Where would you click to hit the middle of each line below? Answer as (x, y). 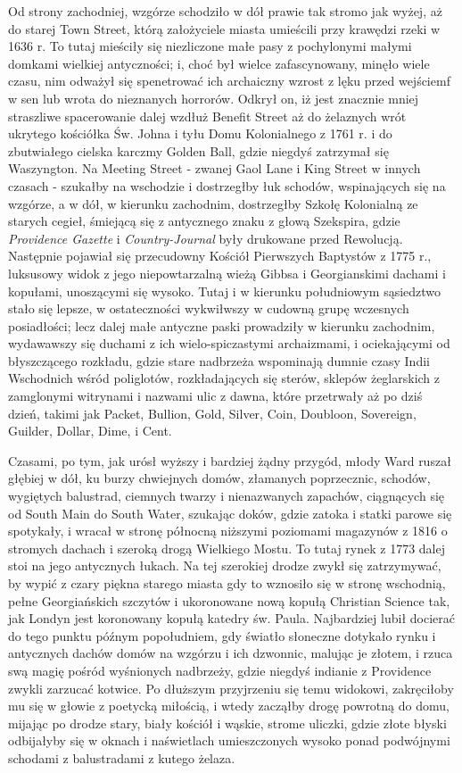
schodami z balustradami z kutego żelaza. (122, 757)
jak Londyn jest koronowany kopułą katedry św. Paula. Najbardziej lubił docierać (231, 618)
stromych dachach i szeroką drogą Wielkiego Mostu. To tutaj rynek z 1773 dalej (227, 548)
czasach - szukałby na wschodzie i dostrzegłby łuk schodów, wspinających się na (227, 185)
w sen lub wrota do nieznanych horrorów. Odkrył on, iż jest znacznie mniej (214, 98)
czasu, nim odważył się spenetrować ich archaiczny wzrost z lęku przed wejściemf (229, 81)
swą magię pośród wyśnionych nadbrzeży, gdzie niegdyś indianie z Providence (220, 670)
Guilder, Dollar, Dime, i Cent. (90, 431)
